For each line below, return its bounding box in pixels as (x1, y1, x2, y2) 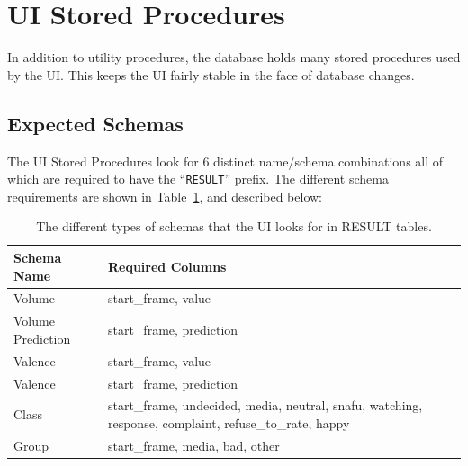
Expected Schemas (7, 109, 184, 137)
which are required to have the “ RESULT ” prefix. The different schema (7, 169, 389, 188)
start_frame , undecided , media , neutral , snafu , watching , (107, 396, 423, 415)
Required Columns (107, 256, 227, 275)
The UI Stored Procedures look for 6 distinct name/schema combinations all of (7, 151, 444, 170)
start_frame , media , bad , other (107, 435, 280, 454)
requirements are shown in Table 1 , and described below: (7, 186, 323, 205)
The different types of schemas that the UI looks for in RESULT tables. (36, 217, 432, 236)
